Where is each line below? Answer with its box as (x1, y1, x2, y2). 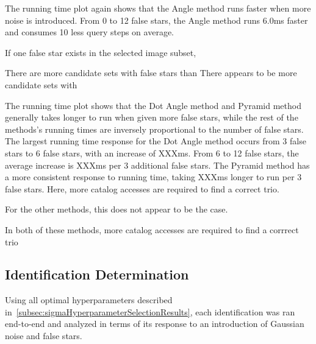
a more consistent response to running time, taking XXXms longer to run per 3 (5, 170, 302, 183)
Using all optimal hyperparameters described (5, 293, 173, 306)
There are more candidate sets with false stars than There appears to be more (5, 66, 297, 79)
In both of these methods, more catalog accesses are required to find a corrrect (5, 223, 299, 236)
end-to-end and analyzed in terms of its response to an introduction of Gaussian (5, 317, 304, 330)
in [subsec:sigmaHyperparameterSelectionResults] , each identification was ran (5, 305, 295, 318)
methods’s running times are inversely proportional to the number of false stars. (5, 122, 304, 135)
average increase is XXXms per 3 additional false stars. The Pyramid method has (5, 158, 310, 171)
